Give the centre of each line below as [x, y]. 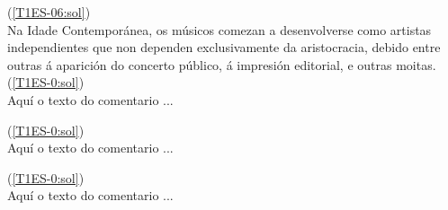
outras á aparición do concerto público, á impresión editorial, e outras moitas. [222, 64]
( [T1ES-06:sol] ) [49, 12]
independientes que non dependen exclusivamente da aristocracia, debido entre [224, 47]
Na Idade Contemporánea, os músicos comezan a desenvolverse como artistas [220, 29]
